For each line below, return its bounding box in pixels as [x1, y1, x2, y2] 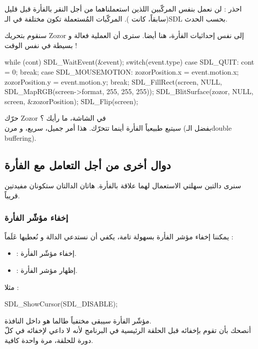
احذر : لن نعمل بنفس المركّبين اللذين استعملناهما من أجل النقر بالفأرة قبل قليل [4, 4, 242, 14]
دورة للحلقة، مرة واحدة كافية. [4, 334, 93, 345]
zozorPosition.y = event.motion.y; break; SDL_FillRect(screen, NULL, [4, 76, 222, 87]
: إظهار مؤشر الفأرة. [16, 264, 77, 275]
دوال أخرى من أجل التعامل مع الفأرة [4, 157, 171, 172]
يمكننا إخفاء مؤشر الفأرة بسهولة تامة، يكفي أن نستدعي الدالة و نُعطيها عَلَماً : [4, 231, 233, 241]
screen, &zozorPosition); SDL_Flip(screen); [4, 96, 138, 106]
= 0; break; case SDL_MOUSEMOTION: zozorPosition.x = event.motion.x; [4, 66, 239, 77]
